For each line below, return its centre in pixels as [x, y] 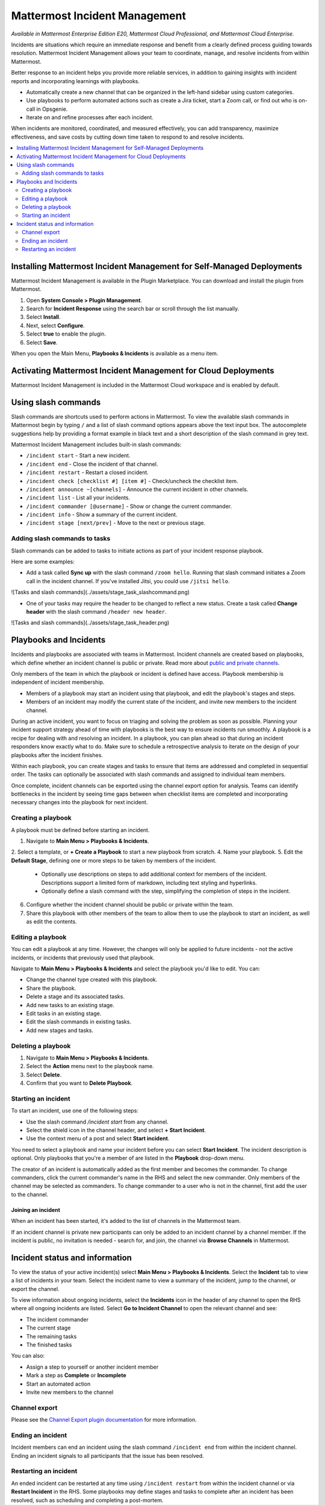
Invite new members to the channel [70, 1392]
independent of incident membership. [58, 682]
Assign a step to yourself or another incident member [92, 1367]
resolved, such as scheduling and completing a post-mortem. [87, 1500]
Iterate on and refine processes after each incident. [90, 117]
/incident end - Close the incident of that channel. [92, 464]
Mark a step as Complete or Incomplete [76, 1375]
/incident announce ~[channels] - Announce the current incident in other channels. [137, 489]
